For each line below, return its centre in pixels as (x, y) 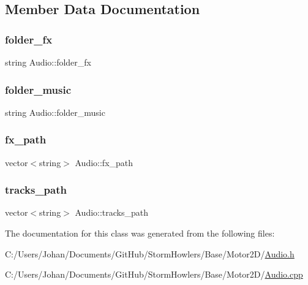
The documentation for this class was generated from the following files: (140, 233)
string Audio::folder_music (55, 112)
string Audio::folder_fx (48, 62)
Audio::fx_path (104, 162)
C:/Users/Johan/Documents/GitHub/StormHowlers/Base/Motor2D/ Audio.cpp (154, 274)
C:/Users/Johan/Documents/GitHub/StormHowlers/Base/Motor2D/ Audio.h (150, 253)
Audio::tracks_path (112, 212)
